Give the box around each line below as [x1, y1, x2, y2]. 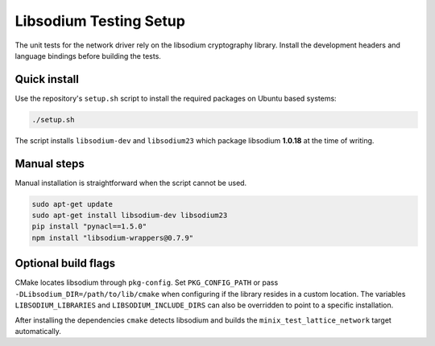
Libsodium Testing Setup [14, 12, 185, 30]
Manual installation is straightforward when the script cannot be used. [14, 178, 247, 187]
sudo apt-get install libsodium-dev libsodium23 [31, 211, 228, 220]
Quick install [14, 72, 80, 86]
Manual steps [14, 157, 85, 171]
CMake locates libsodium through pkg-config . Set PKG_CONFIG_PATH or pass [14, 278, 279, 287]
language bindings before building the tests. [14, 51, 161, 60]
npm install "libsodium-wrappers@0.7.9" [31, 233, 193, 242]
